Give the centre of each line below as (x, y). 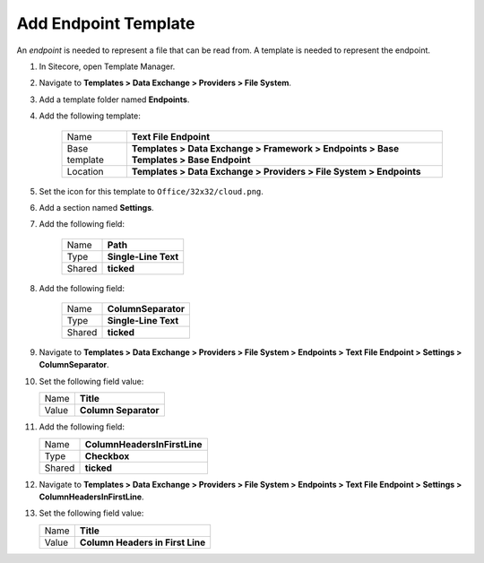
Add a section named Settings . (96, 207)
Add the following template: (90, 116)
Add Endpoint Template (106, 23)
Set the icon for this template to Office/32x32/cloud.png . (151, 191)
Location (85, 171)
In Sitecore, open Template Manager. (107, 66)
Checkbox (107, 455)
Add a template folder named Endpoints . (114, 100)
